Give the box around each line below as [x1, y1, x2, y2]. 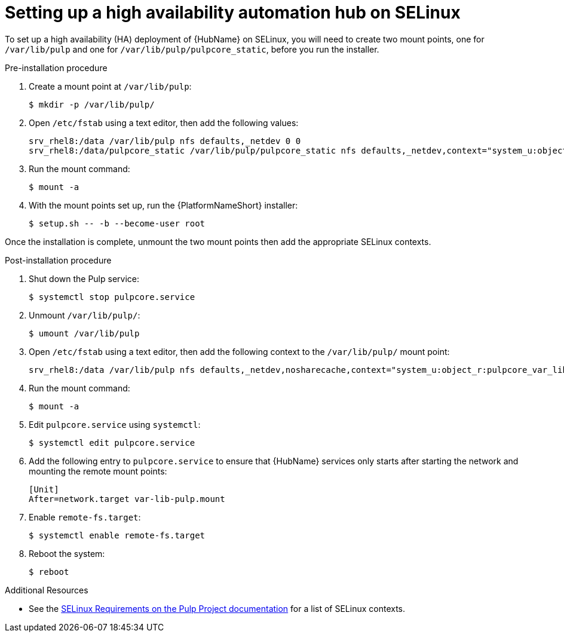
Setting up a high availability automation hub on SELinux [5, 2, 461, 23]
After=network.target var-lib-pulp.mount [29, 494, 225, 504]
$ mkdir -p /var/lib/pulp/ [29, 99, 155, 109]
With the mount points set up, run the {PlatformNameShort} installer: [29, 200, 298, 210]
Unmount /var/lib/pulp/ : [29, 310, 140, 320]
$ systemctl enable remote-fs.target [29, 530, 206, 540]
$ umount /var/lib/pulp [29, 328, 140, 338]
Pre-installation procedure [5, 62, 108, 73]
